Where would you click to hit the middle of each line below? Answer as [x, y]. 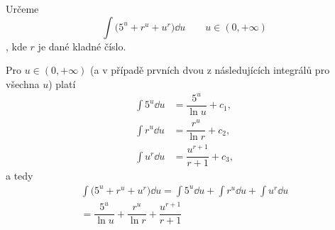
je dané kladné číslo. [82, 46]
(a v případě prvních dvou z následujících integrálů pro [210, 70]
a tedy [20, 176]
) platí [62, 83]
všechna [23, 83]
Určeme [22, 9]
